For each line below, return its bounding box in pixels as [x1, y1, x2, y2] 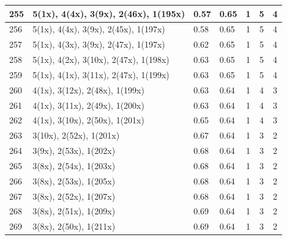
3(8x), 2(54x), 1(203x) [32, 159, 116, 172]
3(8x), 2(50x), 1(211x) [32, 220, 116, 233]
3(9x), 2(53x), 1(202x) [32, 144, 116, 157]
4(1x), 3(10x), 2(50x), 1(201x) [32, 114, 144, 126]
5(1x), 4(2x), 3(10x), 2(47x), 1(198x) [32, 53, 170, 66]
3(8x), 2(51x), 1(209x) [32, 205, 116, 217]
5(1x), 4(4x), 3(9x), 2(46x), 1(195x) [32, 7, 185, 20]
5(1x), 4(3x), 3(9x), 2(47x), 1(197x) [32, 38, 165, 51]
